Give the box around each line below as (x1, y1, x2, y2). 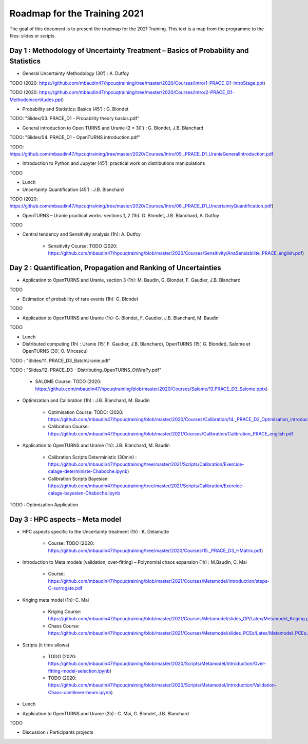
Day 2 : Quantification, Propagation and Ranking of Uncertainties (9, 263, 221, 272)
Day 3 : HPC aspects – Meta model (9, 515, 122, 524)
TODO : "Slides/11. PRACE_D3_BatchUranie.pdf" (9, 357, 111, 364)
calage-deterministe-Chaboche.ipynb (48, 468, 128, 474)
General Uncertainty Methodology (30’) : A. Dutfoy (22, 70, 129, 77)
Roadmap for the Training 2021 (9, 8, 144, 19)
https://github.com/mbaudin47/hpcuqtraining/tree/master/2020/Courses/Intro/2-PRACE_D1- (38, 89, 235, 96)
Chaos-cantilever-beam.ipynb (48, 689, 111, 695)
